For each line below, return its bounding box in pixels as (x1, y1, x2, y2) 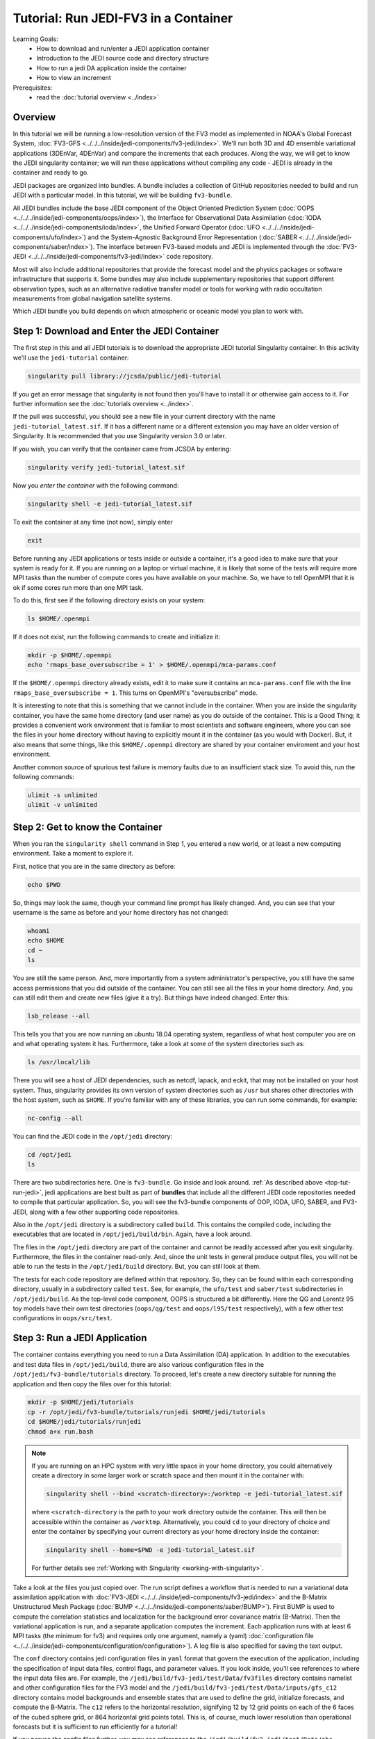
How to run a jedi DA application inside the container (36, 63, 187, 72)
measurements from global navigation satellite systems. (12, 294, 173, 303)
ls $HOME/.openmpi (27, 615, 90, 623)
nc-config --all (27, 1114, 83, 1122)
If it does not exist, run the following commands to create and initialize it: (12, 633, 221, 641)
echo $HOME (27, 936, 65, 945)
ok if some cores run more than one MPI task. (12, 583, 144, 591)
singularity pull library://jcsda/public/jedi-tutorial (27, 372, 222, 380)
